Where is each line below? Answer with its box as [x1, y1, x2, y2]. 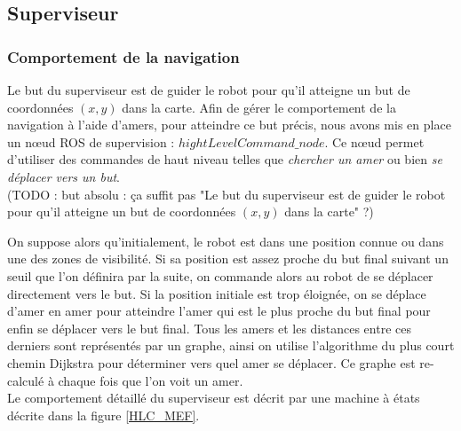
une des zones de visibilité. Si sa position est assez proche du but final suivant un [7, 249, 449, 268]
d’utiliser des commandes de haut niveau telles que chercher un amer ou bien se [7, 150, 442, 168]
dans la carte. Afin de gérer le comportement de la [122, 98, 396, 116]
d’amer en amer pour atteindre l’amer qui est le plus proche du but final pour [7, 302, 431, 320]
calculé [7, 371, 44, 389]
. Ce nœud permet [324, 132, 425, 151]
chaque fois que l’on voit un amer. [58, 371, 243, 389]
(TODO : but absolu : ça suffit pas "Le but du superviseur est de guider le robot [7, 184, 446, 203]
